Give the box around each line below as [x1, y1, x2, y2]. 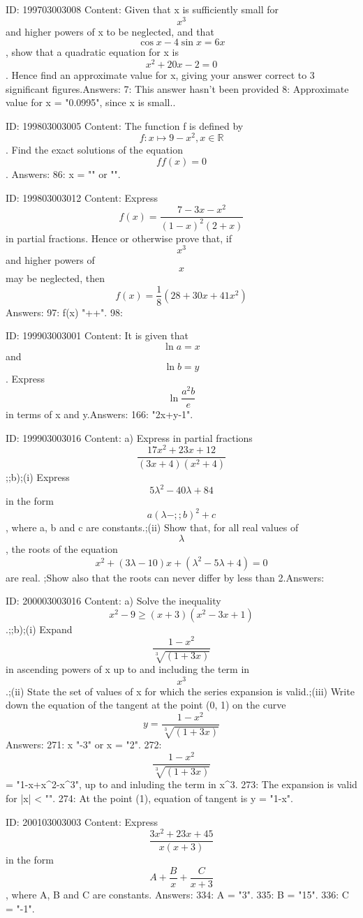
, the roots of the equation [6, 542, 118, 556]
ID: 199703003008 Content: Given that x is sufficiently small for [6, 2, 279, 16]
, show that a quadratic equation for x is [6, 45, 179, 59]
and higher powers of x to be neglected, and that [6, 24, 214, 38]
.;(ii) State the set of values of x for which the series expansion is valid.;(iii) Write [6, 683, 355, 698]
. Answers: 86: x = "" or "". [6, 166, 121, 181]
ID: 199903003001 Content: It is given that [6, 328, 188, 343]
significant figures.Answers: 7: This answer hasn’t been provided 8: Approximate [6, 81, 349, 96]
